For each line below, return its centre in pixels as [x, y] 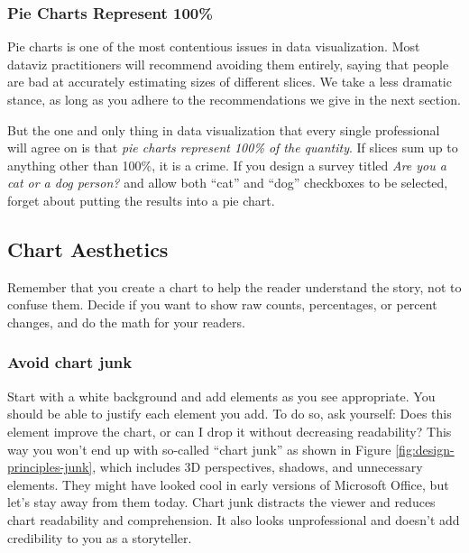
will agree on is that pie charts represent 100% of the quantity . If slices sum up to [233, 147]
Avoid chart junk [70, 362]
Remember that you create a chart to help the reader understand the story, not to [234, 286]
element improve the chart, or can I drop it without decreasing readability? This [230, 431]
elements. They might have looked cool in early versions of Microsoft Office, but [228, 484]
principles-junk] [50, 467]
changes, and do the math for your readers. [126, 322]
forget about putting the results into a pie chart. [141, 200]
